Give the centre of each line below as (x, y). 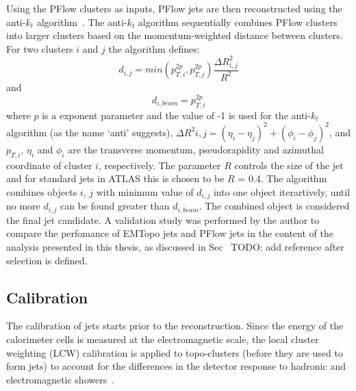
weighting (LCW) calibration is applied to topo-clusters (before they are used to (175, 352)
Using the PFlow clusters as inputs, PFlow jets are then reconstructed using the (174, 8)
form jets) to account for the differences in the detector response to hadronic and (176, 366)
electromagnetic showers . (61, 379)
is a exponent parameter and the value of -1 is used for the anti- (176, 115)
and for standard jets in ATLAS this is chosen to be (115, 178)
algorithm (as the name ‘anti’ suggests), (90, 132)
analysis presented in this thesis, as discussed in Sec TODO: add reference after (175, 246)
